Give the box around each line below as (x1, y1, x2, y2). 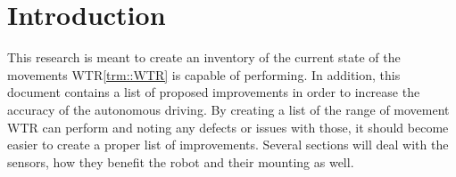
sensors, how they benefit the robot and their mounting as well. (7, 152, 354, 171)
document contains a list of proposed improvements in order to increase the (7, 83, 420, 101)
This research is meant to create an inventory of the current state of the (7, 48, 401, 67)
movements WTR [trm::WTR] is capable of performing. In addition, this (7, 65, 401, 84)
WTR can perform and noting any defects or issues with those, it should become (7, 117, 449, 136)
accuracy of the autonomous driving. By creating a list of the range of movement (7, 100, 450, 118)
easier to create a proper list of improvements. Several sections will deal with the (7, 135, 449, 154)
